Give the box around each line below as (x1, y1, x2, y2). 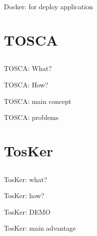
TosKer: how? (4, 190, 44, 201)
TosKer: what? (4, 174, 47, 184)
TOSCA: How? (4, 79, 48, 89)
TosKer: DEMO (4, 206, 51, 217)
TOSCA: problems (4, 112, 59, 122)
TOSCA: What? (4, 63, 52, 73)
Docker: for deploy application (4, 1, 93, 11)
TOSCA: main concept (4, 96, 71, 106)
